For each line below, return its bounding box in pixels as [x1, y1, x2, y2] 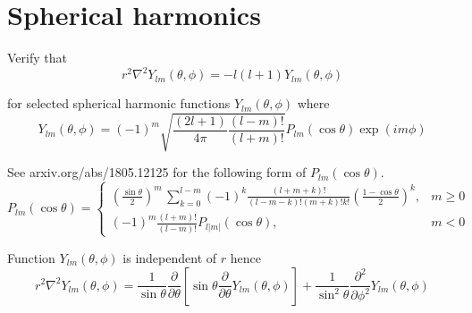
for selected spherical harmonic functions [7, 94, 231, 113]
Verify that [7, 48, 67, 67]
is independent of [122, 248, 217, 266]
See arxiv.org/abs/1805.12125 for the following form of [7, 163, 307, 182]
